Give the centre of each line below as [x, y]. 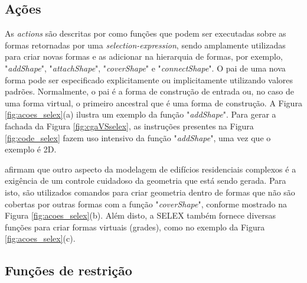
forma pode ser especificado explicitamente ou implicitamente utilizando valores [149, 79]
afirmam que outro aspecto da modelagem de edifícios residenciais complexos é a [151, 169]
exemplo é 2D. [31, 149]
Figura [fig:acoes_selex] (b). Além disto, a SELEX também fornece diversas [141, 215]
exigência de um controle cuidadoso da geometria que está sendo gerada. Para [146, 180]
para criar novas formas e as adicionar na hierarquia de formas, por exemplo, [144, 56]
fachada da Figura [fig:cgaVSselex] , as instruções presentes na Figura [129, 126]
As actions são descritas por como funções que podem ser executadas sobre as [146, 33]
